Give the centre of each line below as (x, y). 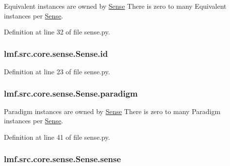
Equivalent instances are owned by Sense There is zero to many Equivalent (115, 6)
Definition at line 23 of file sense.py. (57, 71)
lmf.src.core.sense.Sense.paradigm (71, 93)
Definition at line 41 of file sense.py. (57, 137)
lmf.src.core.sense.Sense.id (56, 53)
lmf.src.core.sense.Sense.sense (63, 158)
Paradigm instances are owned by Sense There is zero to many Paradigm (112, 111)
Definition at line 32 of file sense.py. (57, 32)
